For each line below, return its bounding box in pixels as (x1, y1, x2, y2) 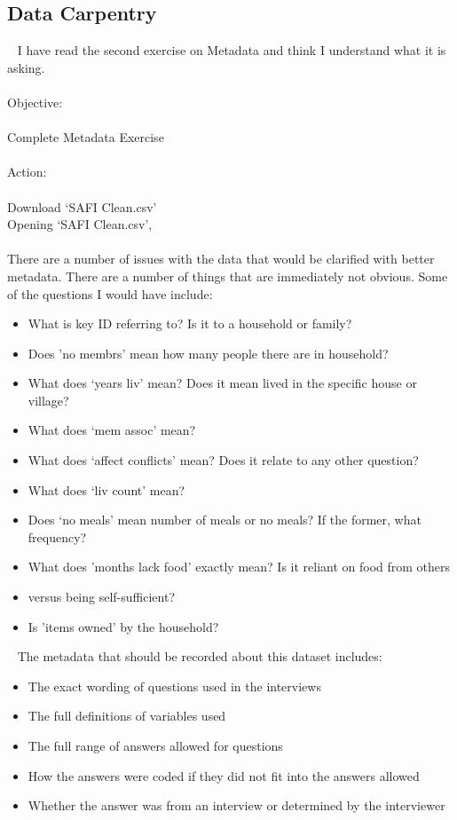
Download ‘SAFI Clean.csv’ (7, 197, 157, 216)
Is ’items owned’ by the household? (28, 617, 219, 635)
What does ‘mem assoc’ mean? (28, 421, 196, 439)
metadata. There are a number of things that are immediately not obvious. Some (7, 266, 448, 285)
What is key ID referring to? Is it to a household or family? (28, 314, 352, 333)
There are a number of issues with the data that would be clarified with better (7, 249, 435, 268)
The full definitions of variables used (28, 706, 226, 725)
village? (28, 390, 69, 409)
